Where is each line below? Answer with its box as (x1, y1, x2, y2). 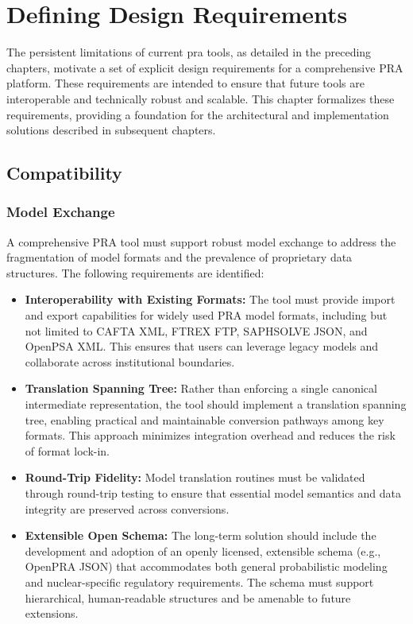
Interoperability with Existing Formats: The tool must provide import (25, 291, 396, 308)
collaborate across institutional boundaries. (25, 353, 235, 370)
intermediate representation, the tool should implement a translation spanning (25, 396, 407, 413)
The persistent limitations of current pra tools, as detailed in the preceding (6, 44, 372, 60)
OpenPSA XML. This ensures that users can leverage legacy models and (25, 338, 379, 355)
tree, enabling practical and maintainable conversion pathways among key (25, 411, 384, 428)
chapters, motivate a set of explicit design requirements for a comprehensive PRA (6, 59, 403, 76)
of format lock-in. (25, 442, 110, 459)
